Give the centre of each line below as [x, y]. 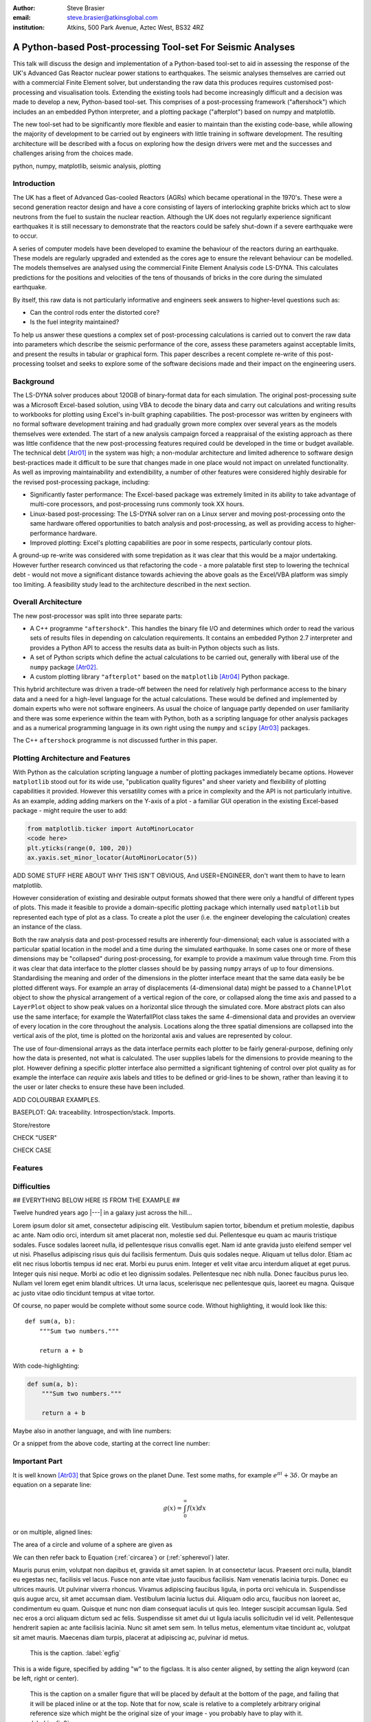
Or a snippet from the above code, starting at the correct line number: [111, 1444]
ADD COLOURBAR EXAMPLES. [56, 1099]
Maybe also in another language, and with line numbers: [92, 1431]
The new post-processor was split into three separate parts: [98, 616]
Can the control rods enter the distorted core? [95, 313]
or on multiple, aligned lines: [53, 1532]
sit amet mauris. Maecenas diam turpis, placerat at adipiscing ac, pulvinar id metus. [131, 1637]
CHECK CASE [32, 1150]
